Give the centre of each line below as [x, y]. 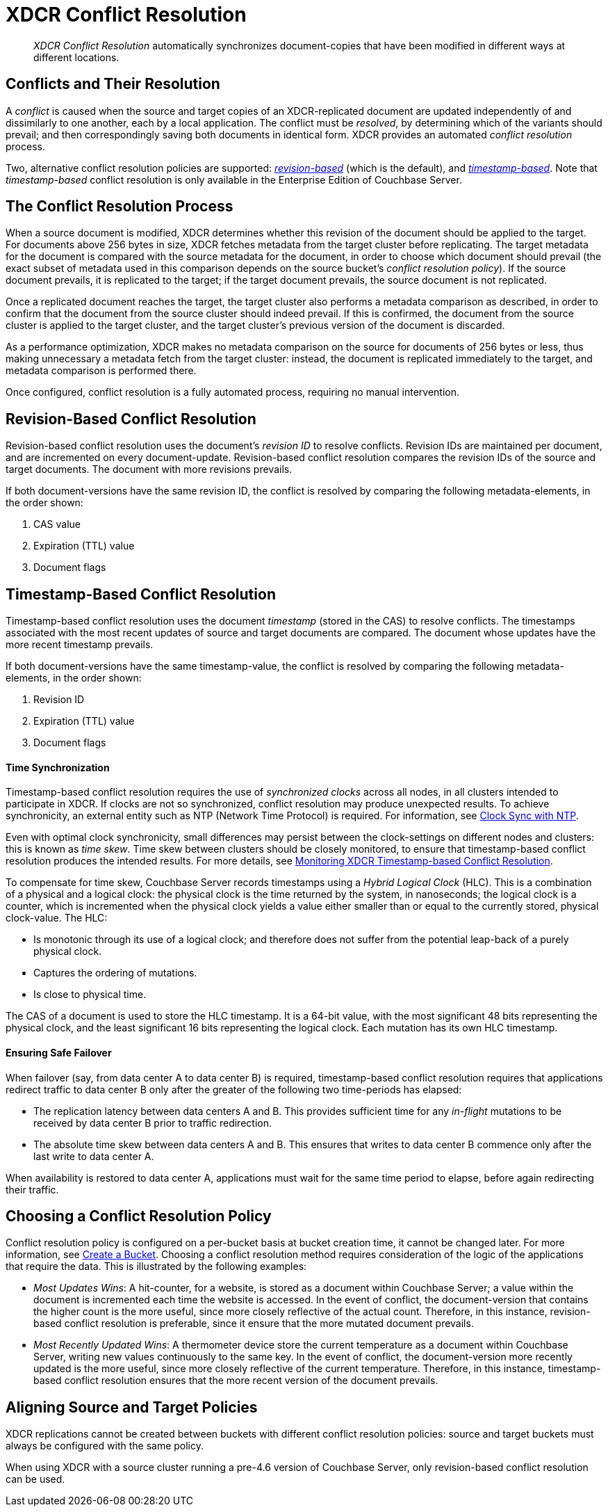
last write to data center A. [94, 1156]
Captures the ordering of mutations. [115, 973]
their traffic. [32, 1189]
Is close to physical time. [90, 995]
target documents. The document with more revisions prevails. [149, 469]
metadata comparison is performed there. [101, 371]
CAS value [57, 524]
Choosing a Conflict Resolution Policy [139, 1216]
